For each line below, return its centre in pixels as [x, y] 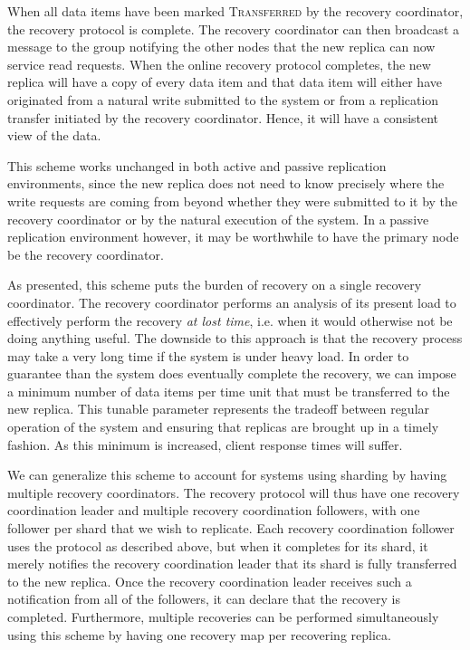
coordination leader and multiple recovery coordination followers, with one [214, 510]
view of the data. [54, 135]
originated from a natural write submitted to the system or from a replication [223, 99]
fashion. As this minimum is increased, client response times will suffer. [205, 444]
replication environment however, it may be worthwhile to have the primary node [233, 237]
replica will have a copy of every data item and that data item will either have [225, 82]
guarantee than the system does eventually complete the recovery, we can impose [232, 373]
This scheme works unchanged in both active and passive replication [197, 165]
